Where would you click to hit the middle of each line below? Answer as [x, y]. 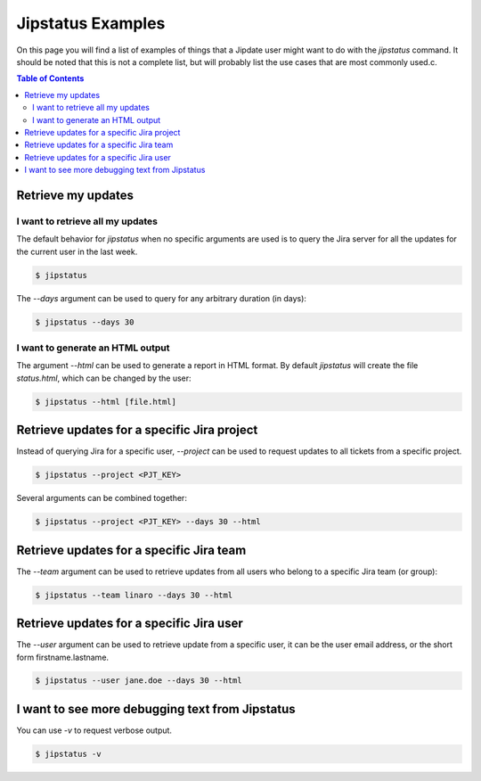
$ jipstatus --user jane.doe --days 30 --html [139, 681]
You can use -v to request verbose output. [94, 730]
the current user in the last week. [77, 251]
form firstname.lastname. [63, 657]
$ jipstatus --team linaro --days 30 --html [134, 595]
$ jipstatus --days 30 [85, 322]
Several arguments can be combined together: [102, 498]
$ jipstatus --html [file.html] [106, 402]
